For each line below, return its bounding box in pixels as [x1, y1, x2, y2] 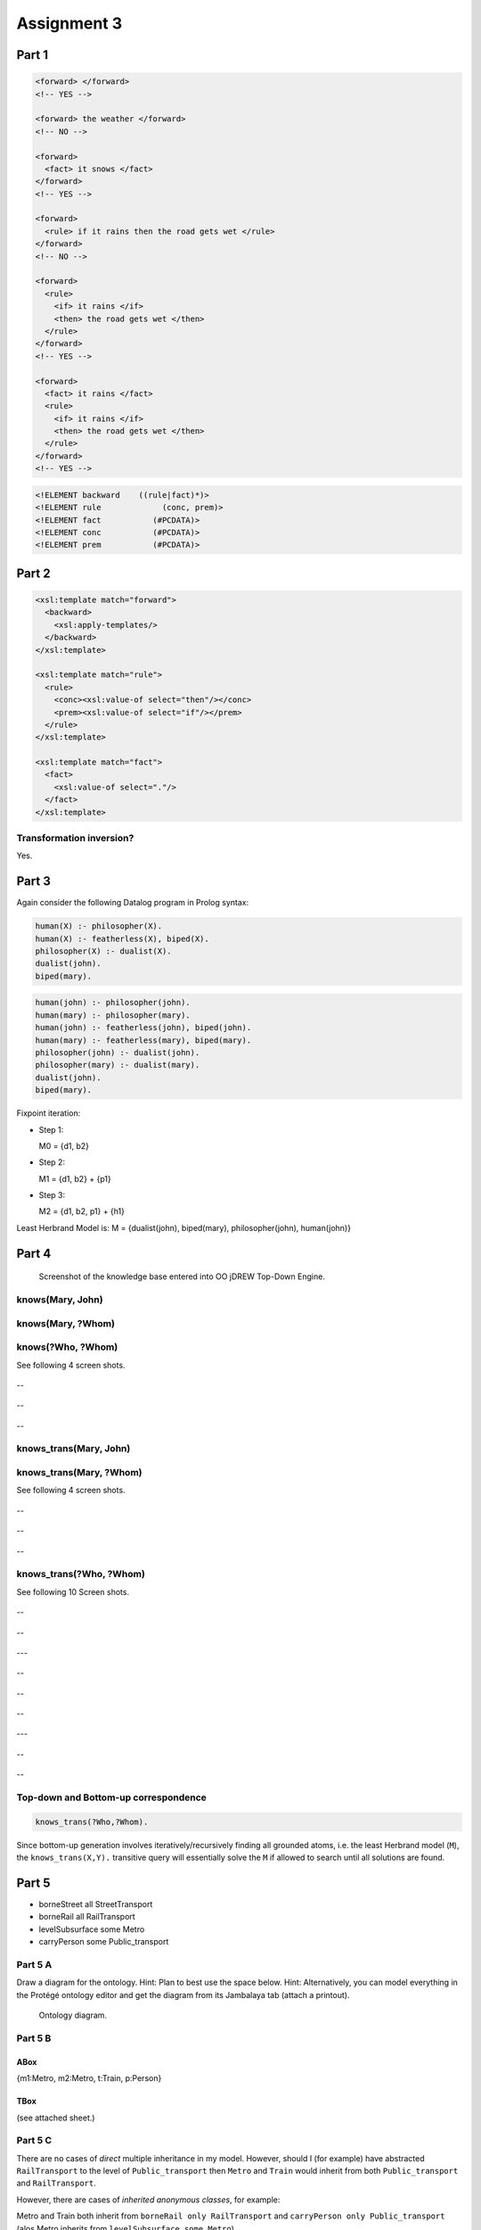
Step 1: [38, 1124, 64, 1135]
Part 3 [16, 874, 51, 889]
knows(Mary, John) [16, 1293, 103, 1306]
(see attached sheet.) [16, 2112, 95, 2123]
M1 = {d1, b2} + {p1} [38, 1173, 111, 1184]
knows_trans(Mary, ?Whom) [16, 1466, 143, 1479]
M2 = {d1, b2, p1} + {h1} [38, 1206, 125, 1217]
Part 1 [16, 47, 49, 62]
